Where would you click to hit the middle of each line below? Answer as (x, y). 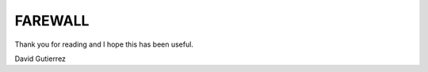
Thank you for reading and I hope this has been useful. (104, 44)
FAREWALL (52, 21)
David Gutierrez (40, 59)
